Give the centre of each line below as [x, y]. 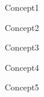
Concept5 [22, 87]
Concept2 [22, 27]
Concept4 [22, 67]
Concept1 [22, 7]
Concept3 [22, 47]
